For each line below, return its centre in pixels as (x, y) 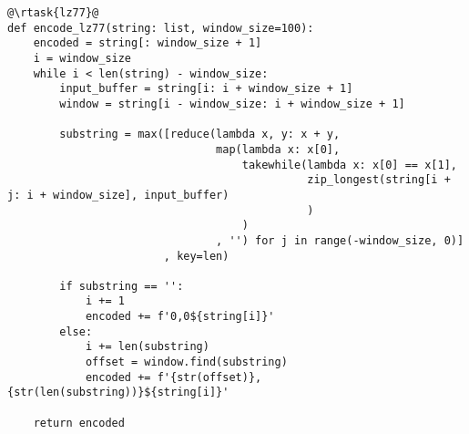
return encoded (79, 423)
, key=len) (196, 256)
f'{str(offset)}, (209, 377)
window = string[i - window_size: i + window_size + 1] (232, 103)
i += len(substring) (147, 347)
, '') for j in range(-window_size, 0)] (340, 240)
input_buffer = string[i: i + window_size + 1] (206, 89)
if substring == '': (122, 286)
